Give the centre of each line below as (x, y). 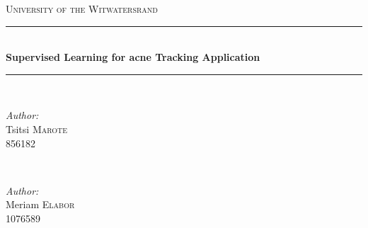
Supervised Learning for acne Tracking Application (133, 57)
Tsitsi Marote (37, 129)
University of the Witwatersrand (82, 8)
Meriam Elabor (40, 204)
